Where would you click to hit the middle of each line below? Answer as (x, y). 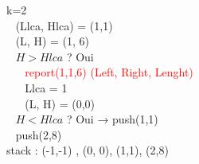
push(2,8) (39, 134)
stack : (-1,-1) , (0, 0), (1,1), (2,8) (88, 150)
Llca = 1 (46, 87)
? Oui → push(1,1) (112, 119)
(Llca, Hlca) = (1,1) (64, 25)
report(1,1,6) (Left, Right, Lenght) (109, 72)
